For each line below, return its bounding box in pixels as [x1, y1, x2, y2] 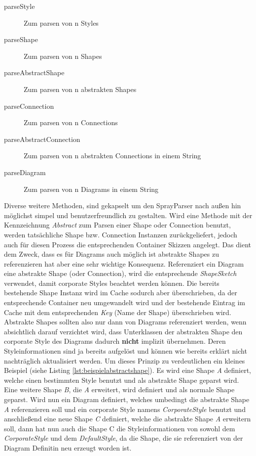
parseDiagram [4, 167, 46, 177]
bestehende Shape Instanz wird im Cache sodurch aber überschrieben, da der [4, 287, 237, 298]
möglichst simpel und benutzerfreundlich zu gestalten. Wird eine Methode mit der [4, 210, 253, 220]
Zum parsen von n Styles [24, 17, 99, 28]
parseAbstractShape [4, 67, 65, 78]
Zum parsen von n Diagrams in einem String [24, 183, 159, 194]
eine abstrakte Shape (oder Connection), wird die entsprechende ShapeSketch [4, 268, 237, 278]
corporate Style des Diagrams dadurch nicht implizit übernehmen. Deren [4, 336, 226, 346]
